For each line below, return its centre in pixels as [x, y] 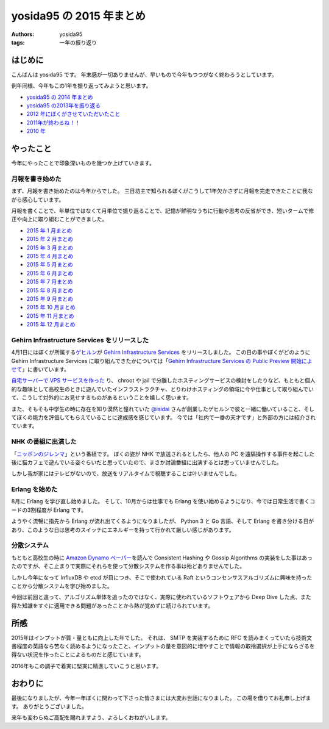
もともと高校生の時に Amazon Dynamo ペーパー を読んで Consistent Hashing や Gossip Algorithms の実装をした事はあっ [162, 558]
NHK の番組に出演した [44, 442]
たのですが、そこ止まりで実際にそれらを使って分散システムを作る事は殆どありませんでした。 [128, 566]
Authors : [23, 34]
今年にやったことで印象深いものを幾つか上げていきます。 [83, 163]
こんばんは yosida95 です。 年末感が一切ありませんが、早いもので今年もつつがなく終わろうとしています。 [144, 74]
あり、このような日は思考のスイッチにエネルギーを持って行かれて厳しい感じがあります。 [123, 530]
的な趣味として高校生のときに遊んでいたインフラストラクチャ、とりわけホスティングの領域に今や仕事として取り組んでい [162, 389]
